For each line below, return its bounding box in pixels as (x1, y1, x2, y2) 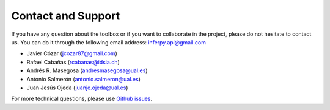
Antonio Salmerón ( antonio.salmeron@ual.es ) (26, 75, 141, 83)
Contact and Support (11, 9, 120, 22)
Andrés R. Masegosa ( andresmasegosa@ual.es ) (26, 67, 148, 74)
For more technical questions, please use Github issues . (11, 95, 153, 103)
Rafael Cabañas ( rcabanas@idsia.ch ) (26, 58, 120, 66)
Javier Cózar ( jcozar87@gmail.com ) (26, 50, 117, 57)
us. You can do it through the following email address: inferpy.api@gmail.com (11, 38, 206, 46)
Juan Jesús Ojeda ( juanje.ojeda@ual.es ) (26, 84, 128, 91)
